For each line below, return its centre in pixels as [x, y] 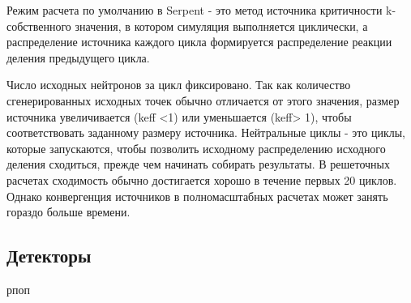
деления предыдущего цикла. [78, 57]
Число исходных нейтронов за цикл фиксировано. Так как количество [179, 85]
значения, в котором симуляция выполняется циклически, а [221, 26]
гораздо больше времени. [68, 212]
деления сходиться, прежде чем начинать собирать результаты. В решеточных [199, 164]
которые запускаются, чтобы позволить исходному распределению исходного [196, 148]
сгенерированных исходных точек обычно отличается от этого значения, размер [203, 100]
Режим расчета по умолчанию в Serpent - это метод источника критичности [195, 10]
